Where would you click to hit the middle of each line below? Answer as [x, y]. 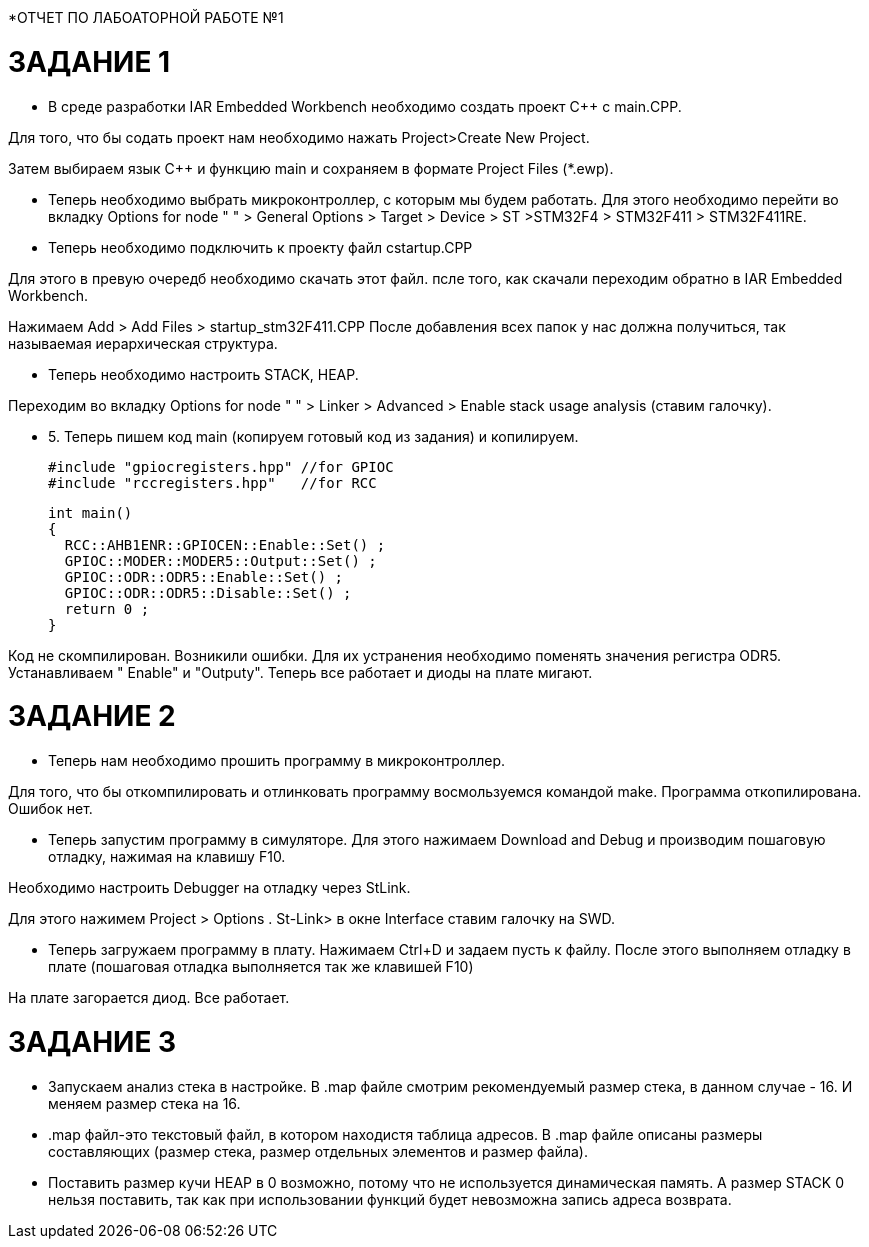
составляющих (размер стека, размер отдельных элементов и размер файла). [318, 1151]
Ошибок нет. [50, 808]
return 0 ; [107, 608]
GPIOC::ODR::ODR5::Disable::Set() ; [208, 592]
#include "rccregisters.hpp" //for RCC [212, 482]
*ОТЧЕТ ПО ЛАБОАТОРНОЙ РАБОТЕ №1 [146, 17]
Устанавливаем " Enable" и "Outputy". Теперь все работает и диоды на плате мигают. [300, 672]
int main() [90, 512]
